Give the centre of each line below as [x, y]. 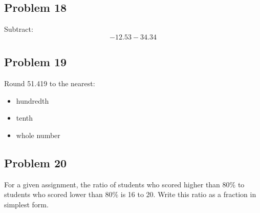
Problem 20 [36, 162]
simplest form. [26, 204]
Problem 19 [36, 62]
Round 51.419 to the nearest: [50, 83]
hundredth [32, 100]
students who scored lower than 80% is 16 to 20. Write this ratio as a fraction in [130, 194]
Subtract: [19, 29]
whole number [38, 135]
